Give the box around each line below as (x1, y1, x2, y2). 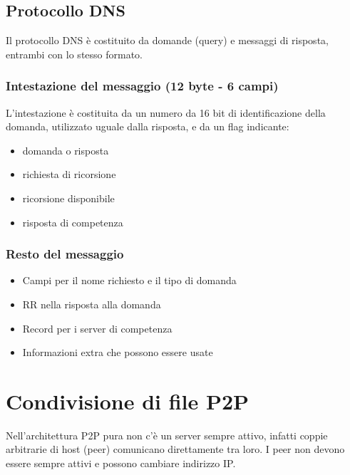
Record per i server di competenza (22, 320, 173, 335)
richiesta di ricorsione (22, 167, 116, 182)
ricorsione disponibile (22, 190, 115, 205)
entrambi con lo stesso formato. (6, 46, 143, 61)
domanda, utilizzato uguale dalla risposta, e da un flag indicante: (6, 119, 289, 134)
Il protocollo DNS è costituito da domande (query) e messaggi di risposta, (6, 33, 329, 48)
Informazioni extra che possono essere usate (22, 345, 213, 360)
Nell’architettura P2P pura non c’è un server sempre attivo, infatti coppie (6, 427, 328, 442)
